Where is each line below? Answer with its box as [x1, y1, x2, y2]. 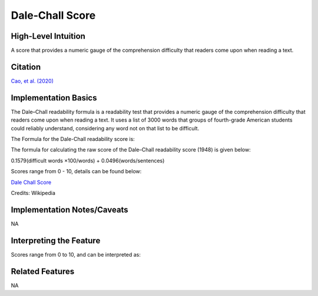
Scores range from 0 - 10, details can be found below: [11, 168, 142, 175]
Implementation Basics [11, 93, 97, 103]
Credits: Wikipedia [11, 190, 56, 196]
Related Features [11, 266, 75, 276]
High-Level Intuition [11, 31, 85, 41]
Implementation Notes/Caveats [11, 204, 129, 214]
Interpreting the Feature [11, 236, 101, 245]
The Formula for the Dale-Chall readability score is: [11, 136, 135, 143]
